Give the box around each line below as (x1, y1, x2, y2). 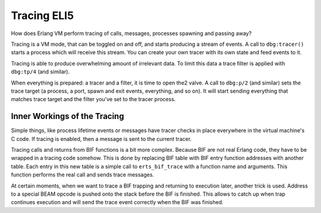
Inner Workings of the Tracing (11, 111, 124, 121)
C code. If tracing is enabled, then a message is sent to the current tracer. (11, 135, 192, 142)
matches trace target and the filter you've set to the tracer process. (11, 96, 176, 103)
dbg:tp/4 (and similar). (11, 68, 70, 76)
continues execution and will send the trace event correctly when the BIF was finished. (11, 199, 224, 206)
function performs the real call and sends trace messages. (11, 171, 155, 178)
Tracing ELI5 (11, 9, 74, 22)
